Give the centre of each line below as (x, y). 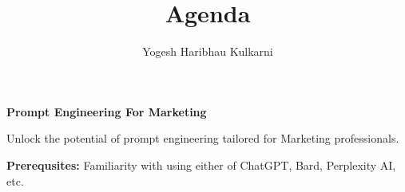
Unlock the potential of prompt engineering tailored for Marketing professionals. (203, 138)
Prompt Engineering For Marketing (107, 111)
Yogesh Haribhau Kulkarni (208, 51)
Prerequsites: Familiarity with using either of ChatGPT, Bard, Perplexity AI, (201, 165)
